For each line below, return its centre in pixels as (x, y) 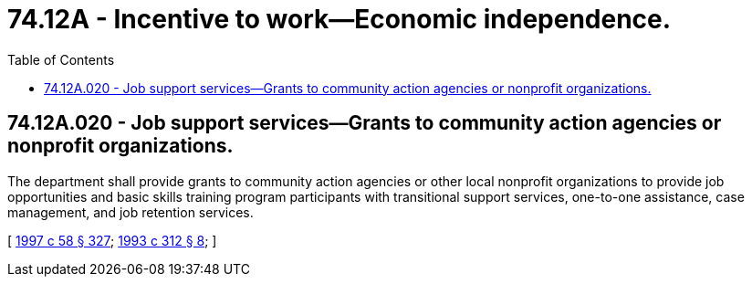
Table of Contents (61, 59)
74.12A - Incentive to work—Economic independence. (339, 19)
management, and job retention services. (131, 212)
